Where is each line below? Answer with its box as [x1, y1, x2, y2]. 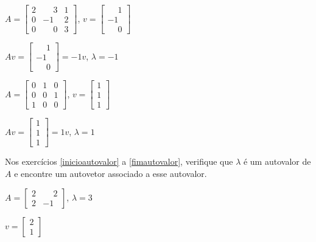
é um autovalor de [243, 155, 311, 168]
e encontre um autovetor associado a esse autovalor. [14, 167, 207, 179]
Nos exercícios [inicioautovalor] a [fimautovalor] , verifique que [5, 155, 233, 168]
